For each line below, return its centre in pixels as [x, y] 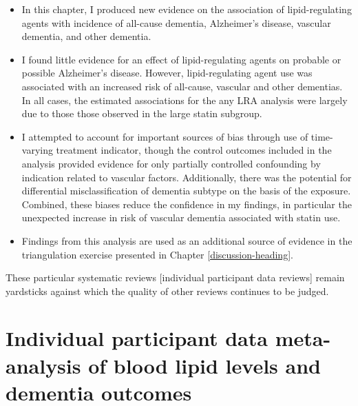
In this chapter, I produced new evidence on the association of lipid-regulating [187, 9]
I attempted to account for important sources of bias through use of [165, 136]
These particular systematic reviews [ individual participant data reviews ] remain [175, 277]
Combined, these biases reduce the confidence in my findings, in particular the [187, 204]
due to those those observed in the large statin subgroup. [142, 113]
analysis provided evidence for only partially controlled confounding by [171, 163]
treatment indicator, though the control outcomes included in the [194, 150]
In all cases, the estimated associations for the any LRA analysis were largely [185, 100]
